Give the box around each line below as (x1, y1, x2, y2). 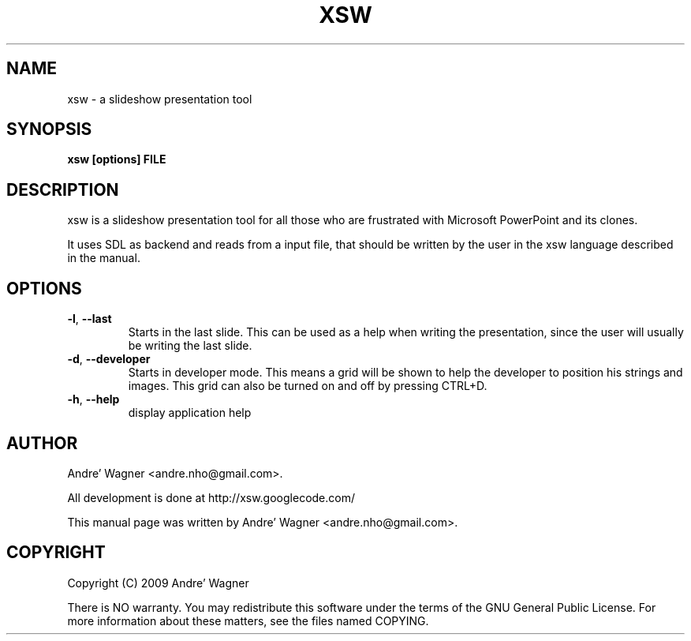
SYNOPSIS (6, 119, 92, 140)
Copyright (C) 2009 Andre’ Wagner (67, 575, 249, 590)
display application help (128, 406, 252, 420)
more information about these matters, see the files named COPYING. (67, 613, 429, 628)
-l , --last (67, 312, 112, 326)
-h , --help (67, 392, 120, 407)
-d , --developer (67, 352, 151, 366)
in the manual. (67, 251, 140, 265)
